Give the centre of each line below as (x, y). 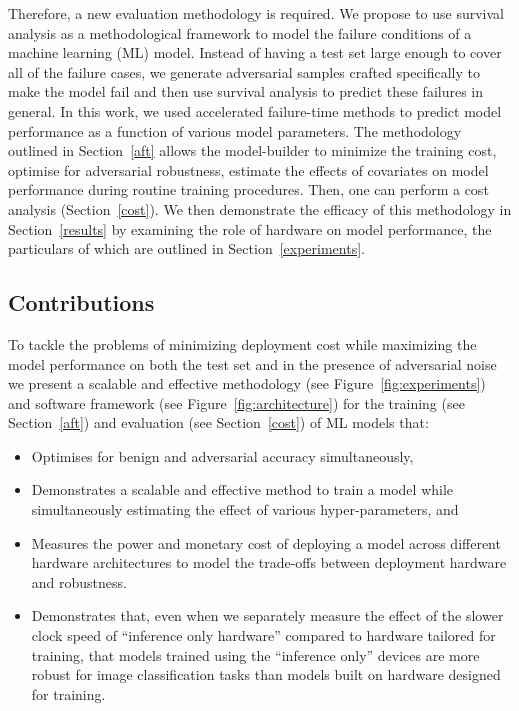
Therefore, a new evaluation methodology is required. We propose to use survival (256, 13)
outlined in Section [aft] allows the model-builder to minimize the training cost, (252, 150)
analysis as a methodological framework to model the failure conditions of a (240, 32)
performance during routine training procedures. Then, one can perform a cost (248, 189)
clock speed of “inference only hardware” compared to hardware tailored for (263, 635)
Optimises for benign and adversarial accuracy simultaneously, (222, 455)
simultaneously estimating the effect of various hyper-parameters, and (245, 509)
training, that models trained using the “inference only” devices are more (255, 654)
